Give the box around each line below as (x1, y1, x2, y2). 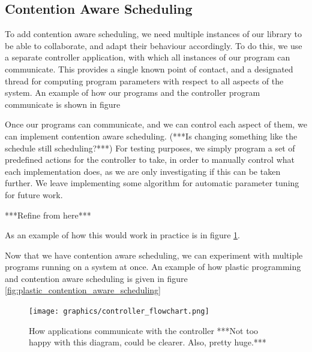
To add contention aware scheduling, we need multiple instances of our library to (5, 28, 302, 40)
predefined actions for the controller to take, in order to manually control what (5, 153, 295, 166)
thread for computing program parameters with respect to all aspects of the (5, 74, 284, 87)
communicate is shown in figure (5, 98, 121, 110)
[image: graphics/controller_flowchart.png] (29, 307, 209, 316)
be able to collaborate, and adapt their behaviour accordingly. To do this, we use (5, 39, 302, 51)
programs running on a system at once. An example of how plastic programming (5, 260, 301, 273)
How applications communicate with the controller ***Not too (29, 324, 259, 336)
